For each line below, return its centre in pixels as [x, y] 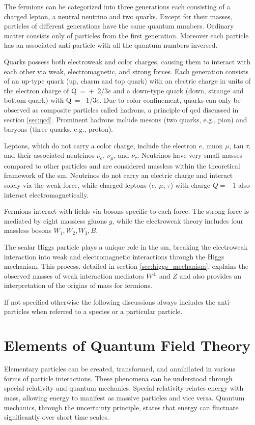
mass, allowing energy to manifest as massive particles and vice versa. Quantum [124, 397]
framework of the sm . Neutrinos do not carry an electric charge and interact [118, 175]
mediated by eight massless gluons [56, 220]
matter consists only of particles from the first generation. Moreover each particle [126, 35]
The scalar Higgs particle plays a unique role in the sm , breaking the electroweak [126, 246]
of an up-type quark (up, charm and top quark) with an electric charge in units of [127, 81]
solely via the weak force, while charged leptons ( [78, 184]
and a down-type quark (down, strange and [178, 90]
